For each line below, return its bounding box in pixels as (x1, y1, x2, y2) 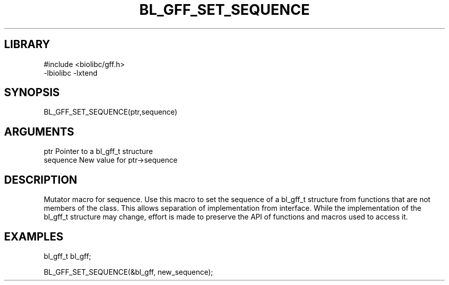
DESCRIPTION (4, 173, 77, 186)
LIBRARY (4, 38, 50, 51)
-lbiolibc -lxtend (44, 68, 98, 77)
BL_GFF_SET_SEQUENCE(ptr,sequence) (44, 107, 177, 117)
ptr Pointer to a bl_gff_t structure (44, 147, 153, 156)
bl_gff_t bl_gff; (44, 251, 91, 260)
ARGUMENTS (4, 125, 74, 138)
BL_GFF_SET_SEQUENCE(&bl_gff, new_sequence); (44, 267, 213, 276)
